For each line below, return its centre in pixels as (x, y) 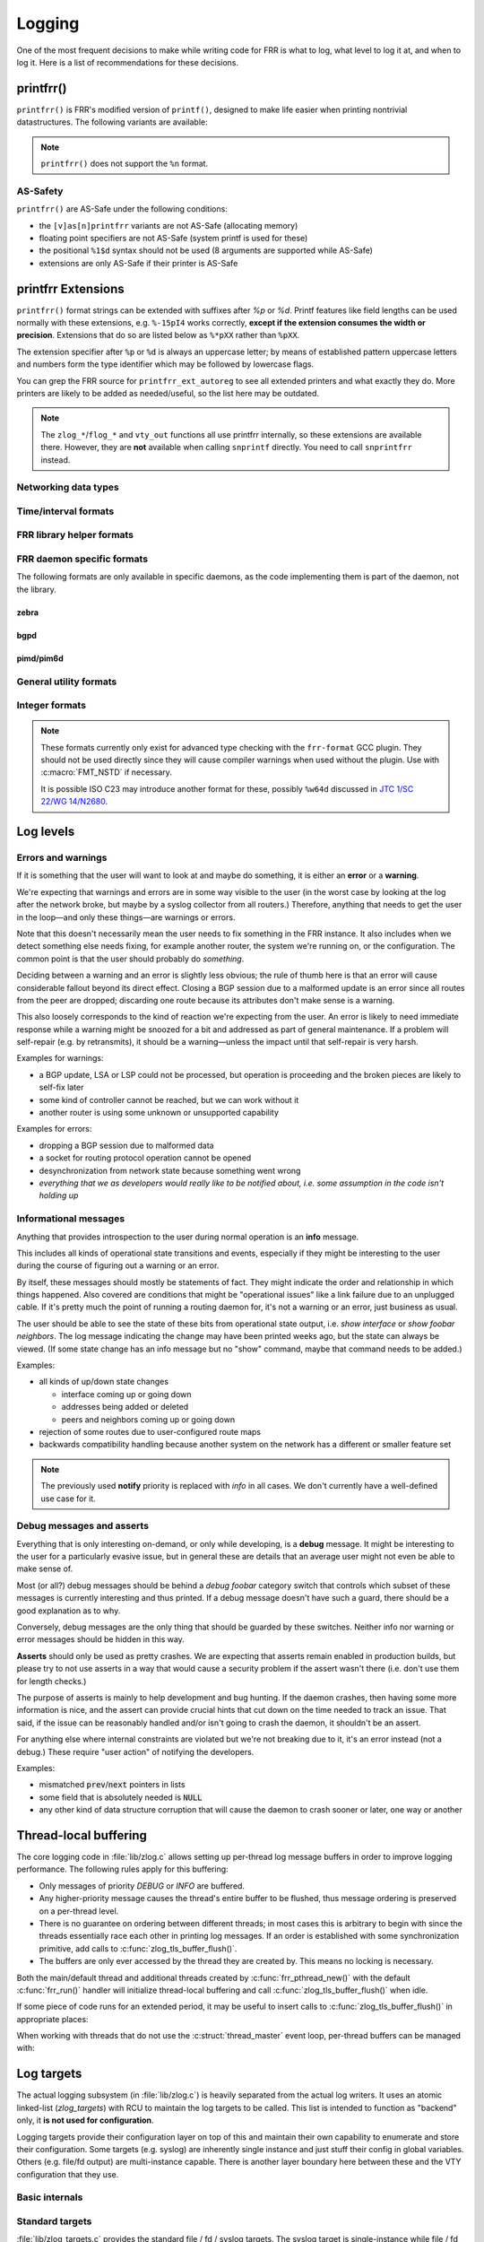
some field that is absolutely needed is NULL (121, 1797)
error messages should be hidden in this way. (101, 1639)
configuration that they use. (68, 2174)
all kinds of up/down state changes (104, 1382)
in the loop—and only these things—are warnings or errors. (126, 917)
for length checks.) (52, 1681)
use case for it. (68, 1499)
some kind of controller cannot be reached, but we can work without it (169, 1099)
